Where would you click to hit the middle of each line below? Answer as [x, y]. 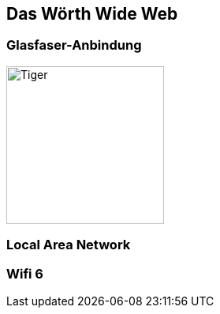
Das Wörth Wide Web [92, 14]
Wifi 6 [25, 273]
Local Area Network [69, 245]
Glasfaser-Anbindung [74, 45]
